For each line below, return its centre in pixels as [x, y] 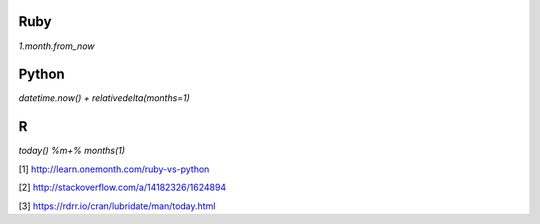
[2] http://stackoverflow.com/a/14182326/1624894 [122, 187]
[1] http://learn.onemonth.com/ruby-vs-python [114, 169]
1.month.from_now [56, 46]
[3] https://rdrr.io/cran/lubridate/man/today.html [117, 206]
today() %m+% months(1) [71, 151]
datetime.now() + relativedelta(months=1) [104, 98]
